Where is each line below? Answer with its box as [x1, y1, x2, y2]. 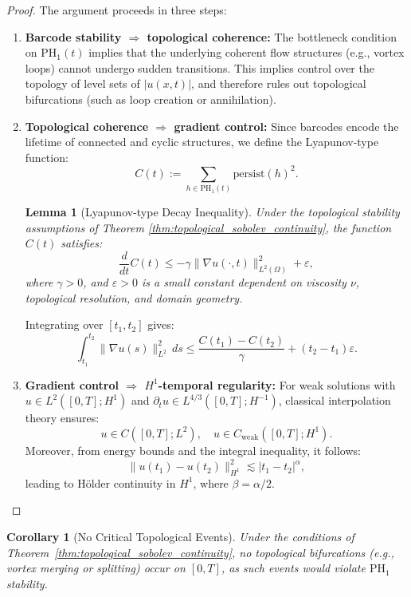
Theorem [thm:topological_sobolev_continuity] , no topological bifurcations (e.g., [6, 544, 394, 560]
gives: [147, 316, 174, 333]
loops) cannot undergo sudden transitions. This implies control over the [25, 59, 374, 76]
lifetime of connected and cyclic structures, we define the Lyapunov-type [25, 133, 379, 150]
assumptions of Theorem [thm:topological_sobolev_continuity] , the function [25, 219, 392, 235]
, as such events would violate [221, 559, 366, 576]
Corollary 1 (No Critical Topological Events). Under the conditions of [6, 528, 354, 545]
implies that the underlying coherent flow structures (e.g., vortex [88, 44, 405, 61]
